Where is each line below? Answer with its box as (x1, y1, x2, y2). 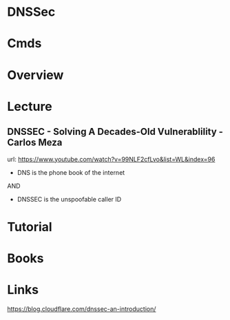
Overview (7, 67, 64, 83)
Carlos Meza (7, 137, 63, 149)
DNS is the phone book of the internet (17, 168, 125, 176)
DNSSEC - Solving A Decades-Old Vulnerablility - (7, 126, 224, 138)
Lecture (7, 98, 53, 114)
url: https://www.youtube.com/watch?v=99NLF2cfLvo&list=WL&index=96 (7, 155, 216, 163)
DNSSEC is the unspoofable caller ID (17, 195, 122, 203)
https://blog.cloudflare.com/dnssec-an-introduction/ (7, 304, 156, 313)
